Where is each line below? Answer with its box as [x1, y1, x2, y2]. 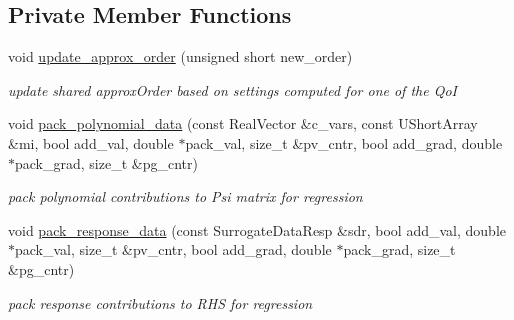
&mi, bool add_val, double [8, 132, 174, 153]
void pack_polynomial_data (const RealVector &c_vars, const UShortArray [8, 113, 478, 134]
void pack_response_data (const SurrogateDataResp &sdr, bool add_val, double [8, 219, 506, 240]
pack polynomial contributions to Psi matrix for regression [8, 186, 363, 207]
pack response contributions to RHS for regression [8, 292, 313, 313]
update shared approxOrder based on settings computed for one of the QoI [8, 79, 457, 100]
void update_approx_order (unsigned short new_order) [8, 46, 353, 67]
